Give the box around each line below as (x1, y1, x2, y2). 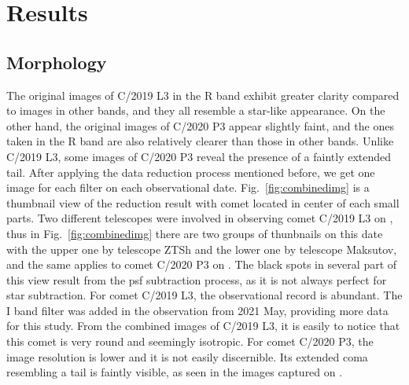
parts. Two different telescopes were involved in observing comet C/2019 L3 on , (6, 210, 393, 226)
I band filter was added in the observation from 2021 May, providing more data (6, 302, 389, 318)
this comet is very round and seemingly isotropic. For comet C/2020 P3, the (6, 333, 374, 350)
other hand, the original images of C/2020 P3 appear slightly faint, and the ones (6, 117, 394, 134)
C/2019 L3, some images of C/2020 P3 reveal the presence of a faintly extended (6, 148, 392, 164)
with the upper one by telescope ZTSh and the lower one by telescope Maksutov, (6, 240, 397, 257)
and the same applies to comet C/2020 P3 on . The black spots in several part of (6, 256, 397, 273)
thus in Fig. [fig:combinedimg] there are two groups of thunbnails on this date (6, 225, 383, 241)
